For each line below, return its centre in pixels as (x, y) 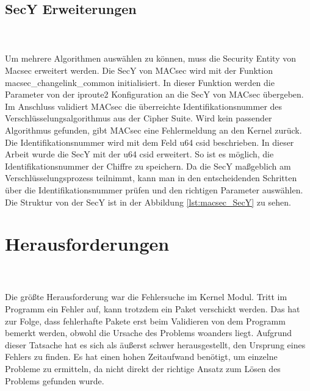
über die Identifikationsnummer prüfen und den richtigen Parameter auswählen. (154, 189)
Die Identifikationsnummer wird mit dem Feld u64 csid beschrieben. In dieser (150, 142)
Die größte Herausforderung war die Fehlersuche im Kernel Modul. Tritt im (146, 297)
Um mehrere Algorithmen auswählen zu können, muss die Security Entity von (150, 58)
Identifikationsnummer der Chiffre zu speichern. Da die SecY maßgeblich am (148, 166)
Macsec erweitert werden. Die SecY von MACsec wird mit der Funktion (139, 70)
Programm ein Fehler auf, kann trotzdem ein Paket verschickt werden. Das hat (153, 309)
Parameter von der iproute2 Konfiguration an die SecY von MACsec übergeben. (154, 94)
